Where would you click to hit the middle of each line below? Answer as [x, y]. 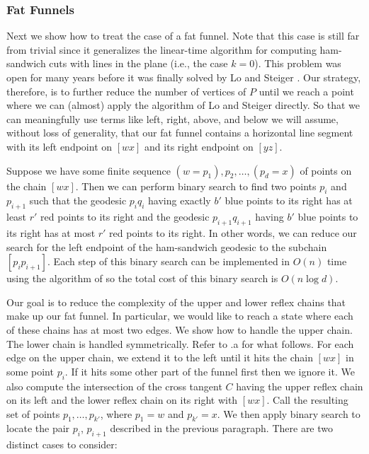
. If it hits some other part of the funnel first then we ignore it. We [210, 371]
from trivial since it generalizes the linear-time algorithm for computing [161, 49]
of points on [326, 170]
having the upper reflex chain [300, 386]
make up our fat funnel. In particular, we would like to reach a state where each [180, 316]
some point [30, 371]
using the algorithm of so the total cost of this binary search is [142, 278]
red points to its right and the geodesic [125, 217]
